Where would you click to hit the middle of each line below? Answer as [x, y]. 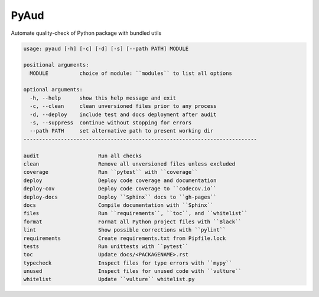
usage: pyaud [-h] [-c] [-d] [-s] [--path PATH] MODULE [106, 48]
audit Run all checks [82, 156]
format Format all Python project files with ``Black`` [132, 222]
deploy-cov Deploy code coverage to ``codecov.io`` [120, 189]
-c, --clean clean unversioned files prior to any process [123, 106]
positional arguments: [56, 65]
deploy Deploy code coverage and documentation [120, 180]
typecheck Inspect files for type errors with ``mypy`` [128, 263]
